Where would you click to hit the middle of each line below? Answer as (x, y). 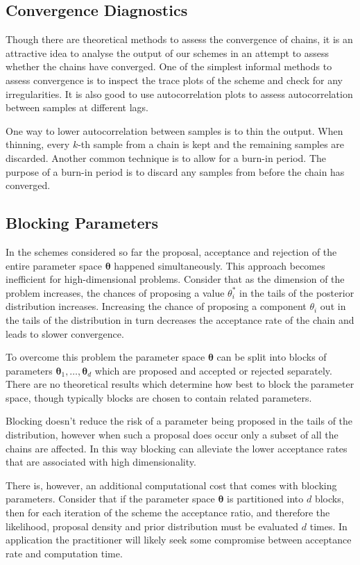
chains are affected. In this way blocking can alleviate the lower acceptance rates (177, 448)
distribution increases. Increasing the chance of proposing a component (156, 306)
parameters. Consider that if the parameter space (110, 499)
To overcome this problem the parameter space (105, 357)
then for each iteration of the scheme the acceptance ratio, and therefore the (168, 513)
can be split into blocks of (272, 357)
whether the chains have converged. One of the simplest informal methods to (169, 66)
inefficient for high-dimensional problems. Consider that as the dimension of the (175, 279)
